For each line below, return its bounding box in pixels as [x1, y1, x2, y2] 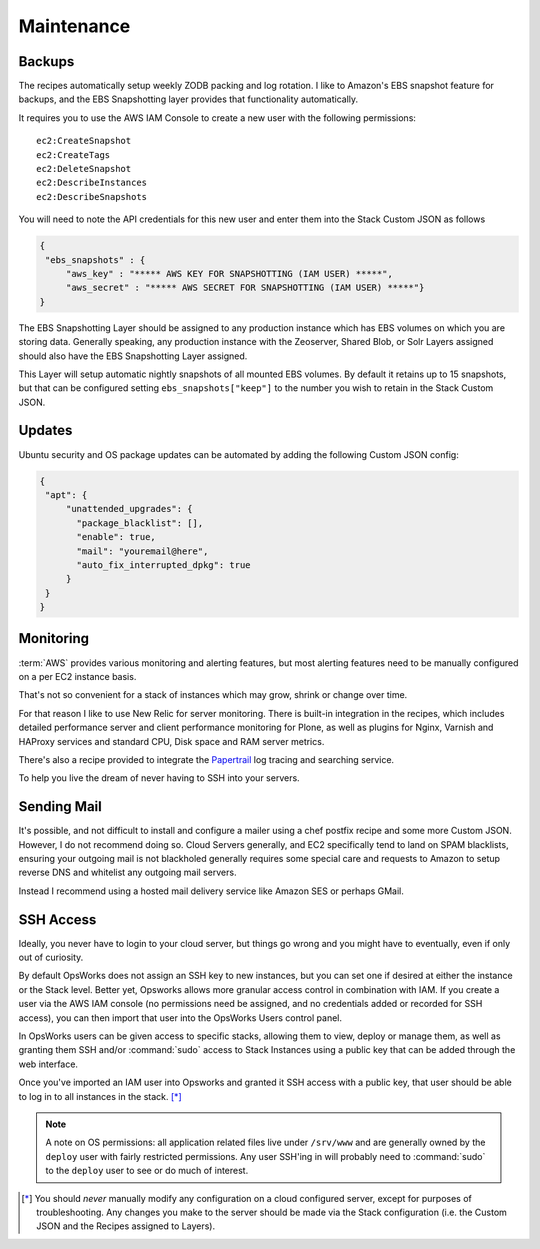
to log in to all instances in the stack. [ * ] [18, 1090, 182, 1102]
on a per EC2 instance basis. [18, 670, 137, 682]
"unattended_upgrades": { [65, 503, 194, 515]
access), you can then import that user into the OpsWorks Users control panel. [18, 1011, 342, 1024]
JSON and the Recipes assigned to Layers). [36, 1220, 215, 1232]
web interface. [18, 1058, 79, 1070]
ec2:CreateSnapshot [36, 135, 132, 147]
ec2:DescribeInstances [36, 177, 148, 189]
